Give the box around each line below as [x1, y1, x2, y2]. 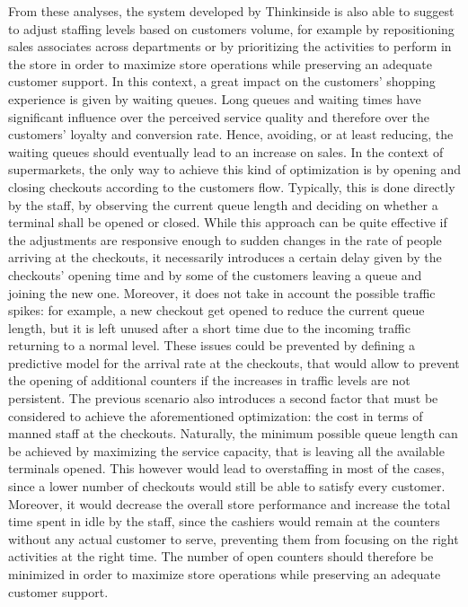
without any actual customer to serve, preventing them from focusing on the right [8, 529, 459, 548]
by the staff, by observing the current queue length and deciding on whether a [8, 195, 438, 214]
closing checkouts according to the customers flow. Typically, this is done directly [8, 177, 455, 196]
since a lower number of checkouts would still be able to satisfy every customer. [8, 477, 446, 496]
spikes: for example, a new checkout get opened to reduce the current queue [8, 301, 425, 320]
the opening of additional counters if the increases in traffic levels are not [8, 371, 411, 390]
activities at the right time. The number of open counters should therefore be [8, 547, 434, 566]
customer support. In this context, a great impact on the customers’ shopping [8, 72, 436, 91]
